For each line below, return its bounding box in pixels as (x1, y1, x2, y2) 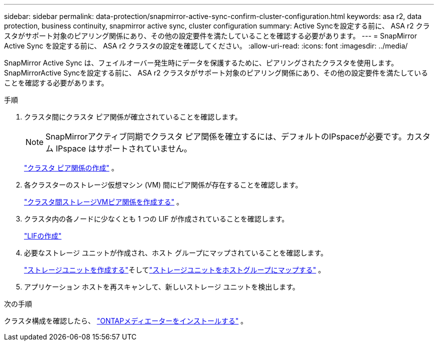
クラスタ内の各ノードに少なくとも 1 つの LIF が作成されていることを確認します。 (24, 214, 289, 223)
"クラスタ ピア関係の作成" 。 (24, 163, 118, 172)
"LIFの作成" (24, 231, 61, 240)
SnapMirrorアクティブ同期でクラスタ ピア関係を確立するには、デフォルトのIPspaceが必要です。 (45, 131, 406, 141)
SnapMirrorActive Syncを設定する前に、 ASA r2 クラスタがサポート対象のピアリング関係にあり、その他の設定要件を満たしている (4, 68, 428, 77)
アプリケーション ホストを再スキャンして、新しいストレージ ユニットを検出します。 (24, 282, 299, 291)
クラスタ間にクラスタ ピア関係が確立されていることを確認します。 (24, 112, 242, 121)
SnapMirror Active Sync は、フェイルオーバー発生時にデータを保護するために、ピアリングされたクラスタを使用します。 (4, 58, 398, 67)
